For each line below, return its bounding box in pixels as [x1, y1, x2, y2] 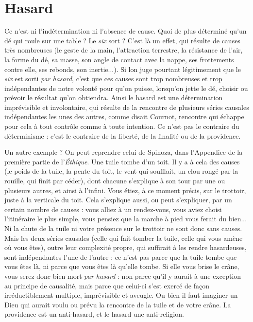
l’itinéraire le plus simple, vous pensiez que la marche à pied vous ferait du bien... [4, 214, 247, 224]
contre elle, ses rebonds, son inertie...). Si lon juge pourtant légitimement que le [4, 64, 241, 74]
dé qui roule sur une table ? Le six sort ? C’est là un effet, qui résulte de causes [4, 35, 240, 45]
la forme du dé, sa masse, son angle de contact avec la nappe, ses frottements [4, 54, 234, 64]
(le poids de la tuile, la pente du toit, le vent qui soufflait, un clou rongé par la [4, 166, 238, 176]
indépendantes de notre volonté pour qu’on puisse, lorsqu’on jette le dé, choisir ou [4, 83, 248, 93]
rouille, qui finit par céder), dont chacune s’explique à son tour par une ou [4, 176, 225, 186]
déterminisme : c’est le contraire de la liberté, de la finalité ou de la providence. [4, 130, 241, 141]
